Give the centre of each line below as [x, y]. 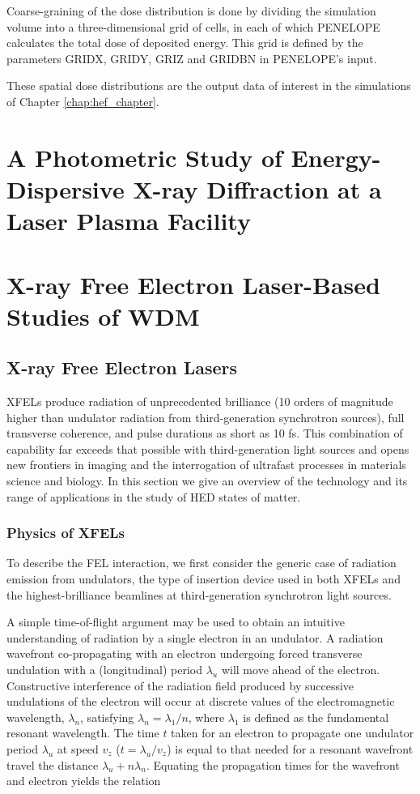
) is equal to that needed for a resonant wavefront [290, 748]
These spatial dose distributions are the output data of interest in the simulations [209, 85]
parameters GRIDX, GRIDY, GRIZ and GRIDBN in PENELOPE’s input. [192, 58]
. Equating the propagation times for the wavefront [273, 764]
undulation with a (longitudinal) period [105, 670]
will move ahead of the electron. [301, 670]
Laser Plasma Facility [129, 221]
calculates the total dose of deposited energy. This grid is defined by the [185, 43]
